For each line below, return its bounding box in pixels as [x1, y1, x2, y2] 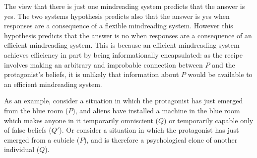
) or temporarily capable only [164, 115, 254, 125]
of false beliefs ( [4, 125, 52, 135]
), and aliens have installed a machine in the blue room [72, 105, 240, 115]
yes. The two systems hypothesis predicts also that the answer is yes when [4, 10, 230, 21]
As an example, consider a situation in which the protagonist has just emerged [4, 95, 243, 106]
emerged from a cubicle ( [4, 134, 80, 145]
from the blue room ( [4, 105, 68, 115]
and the [212, 59, 235, 70]
